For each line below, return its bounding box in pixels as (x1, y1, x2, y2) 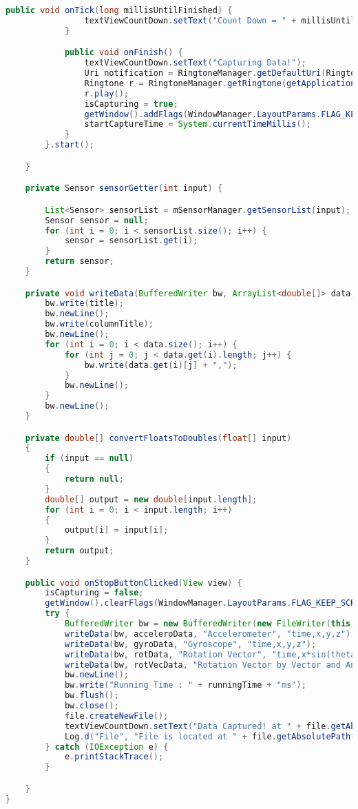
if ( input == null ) (45, 453, 134, 464)
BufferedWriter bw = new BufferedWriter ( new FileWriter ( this (64, 619, 351, 629)
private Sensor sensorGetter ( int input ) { (25, 183, 223, 194)
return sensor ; (45, 256, 114, 267)
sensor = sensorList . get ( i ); (64, 236, 198, 246)
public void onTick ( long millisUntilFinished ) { (6, 6, 233, 15)
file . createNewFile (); (64, 710, 169, 721)
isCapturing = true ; (84, 99, 178, 109)
